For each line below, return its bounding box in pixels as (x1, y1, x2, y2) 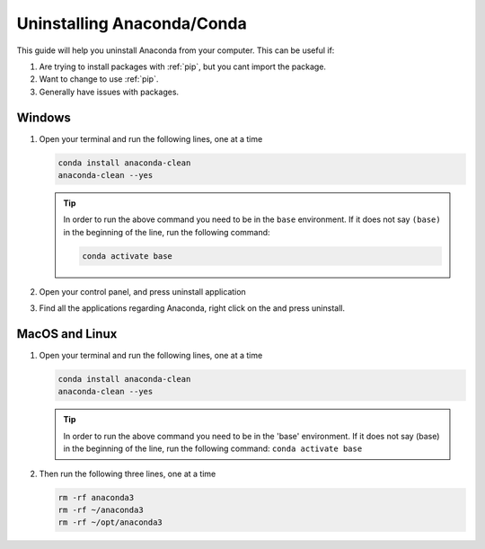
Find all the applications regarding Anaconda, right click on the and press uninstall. (39, 303, 346, 314)
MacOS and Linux (16, 326, 118, 341)
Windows (16, 110, 71, 125)
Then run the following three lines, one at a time (39, 468, 216, 479)
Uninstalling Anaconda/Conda (16, 13, 247, 33)
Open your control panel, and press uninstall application (39, 286, 246, 297)
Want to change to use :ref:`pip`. (39, 74, 159, 84)
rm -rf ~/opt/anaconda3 (57, 518, 163, 527)
